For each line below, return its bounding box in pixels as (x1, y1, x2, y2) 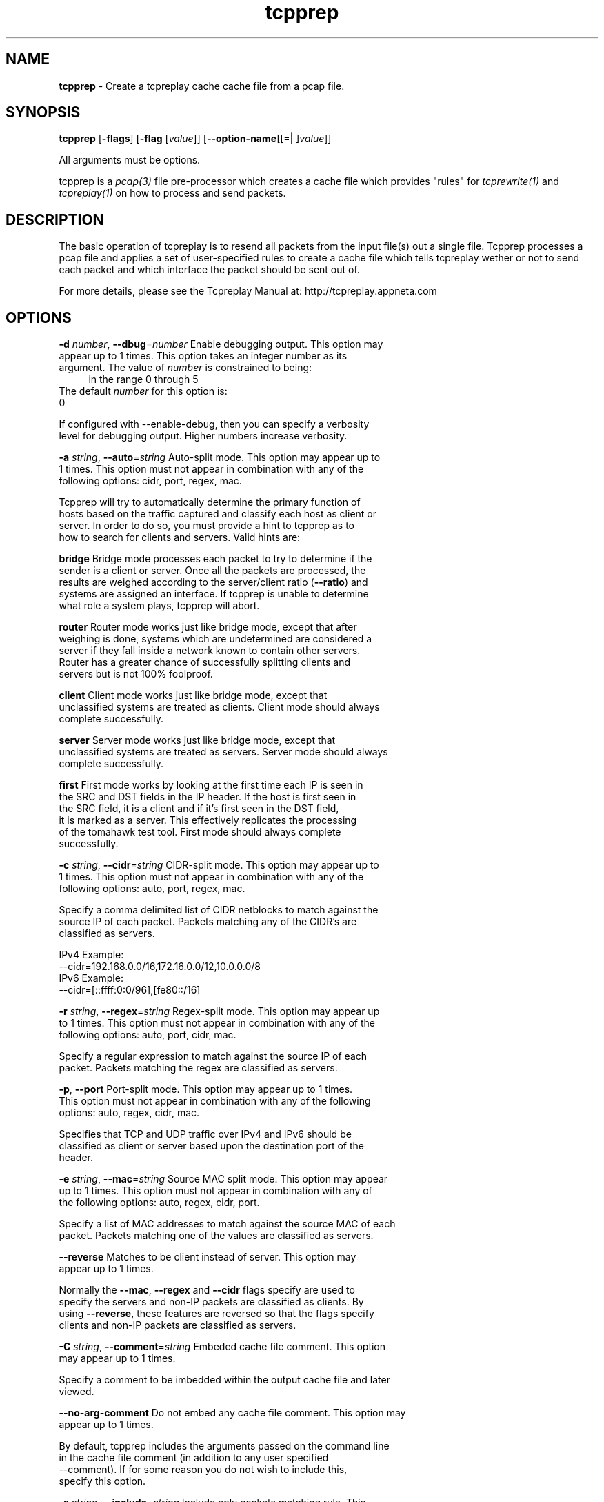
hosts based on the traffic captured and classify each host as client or (59, 508, 376, 520)
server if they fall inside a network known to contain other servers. (59, 644, 361, 657)
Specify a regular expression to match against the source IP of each (59, 1050, 368, 1063)
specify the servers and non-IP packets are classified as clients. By (59, 1296, 364, 1308)
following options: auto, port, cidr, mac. (59, 1029, 236, 1041)
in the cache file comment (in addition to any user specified (59, 1452, 329, 1464)
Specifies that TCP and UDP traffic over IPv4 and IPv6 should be (59, 1128, 352, 1140)
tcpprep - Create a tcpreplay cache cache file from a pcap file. (59, 79, 345, 92)
